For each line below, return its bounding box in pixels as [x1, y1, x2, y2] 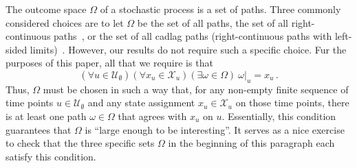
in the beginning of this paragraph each [168, 136, 335, 150]
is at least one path [6, 108, 87, 123]
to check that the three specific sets [6, 136, 155, 150]
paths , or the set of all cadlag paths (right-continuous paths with [54, 29, 332, 43]
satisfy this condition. [6, 149, 96, 163]
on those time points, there [235, 95, 349, 110]
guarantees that [6, 122, 72, 136]
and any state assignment [87, 95, 195, 110]
